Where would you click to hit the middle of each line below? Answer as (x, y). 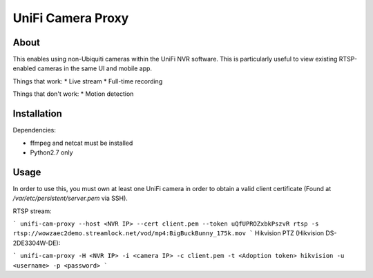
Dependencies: (35, 130)
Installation (37, 114)
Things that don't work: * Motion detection (73, 94)
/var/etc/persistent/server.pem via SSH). (70, 198)
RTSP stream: (32, 211)
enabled (24, 68)
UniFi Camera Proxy (71, 18)
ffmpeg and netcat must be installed (82, 143)
